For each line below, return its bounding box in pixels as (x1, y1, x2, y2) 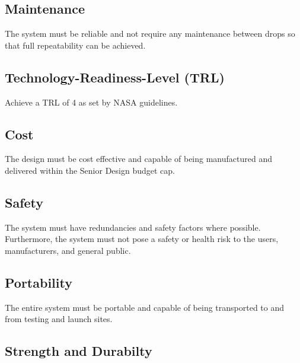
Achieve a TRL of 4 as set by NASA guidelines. (5, 95, 178, 108)
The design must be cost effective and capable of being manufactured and (5, 152, 272, 165)
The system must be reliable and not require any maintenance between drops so (5, 27, 295, 40)
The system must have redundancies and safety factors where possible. (5, 221, 261, 233)
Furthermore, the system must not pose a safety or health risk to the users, (5, 233, 279, 245)
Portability (5, 273, 72, 291)
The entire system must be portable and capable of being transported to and (5, 301, 285, 313)
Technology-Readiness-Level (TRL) (5, 68, 225, 86)
